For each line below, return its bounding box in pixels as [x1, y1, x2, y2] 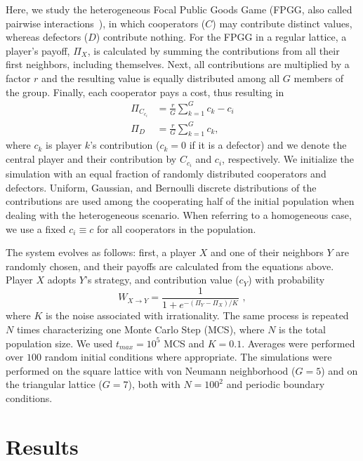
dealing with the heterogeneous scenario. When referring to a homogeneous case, [6, 207, 352, 222]
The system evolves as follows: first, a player [6, 245, 197, 260]
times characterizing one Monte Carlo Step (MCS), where [16, 321, 265, 336]
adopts [47, 272, 77, 287]
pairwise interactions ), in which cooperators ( [6, 15, 206, 30]
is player [46, 138, 82, 152]
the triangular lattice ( [6, 377, 103, 392]
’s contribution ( [90, 138, 160, 152]
